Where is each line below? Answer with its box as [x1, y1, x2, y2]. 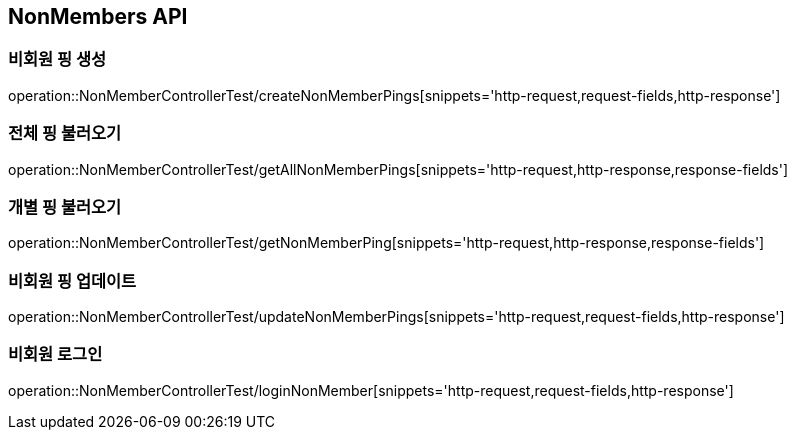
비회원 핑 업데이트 [8, 270, 137, 291]
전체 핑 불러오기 [8, 123, 122, 144]
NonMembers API [8, 4, 188, 29]
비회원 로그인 [8, 344, 103, 365]
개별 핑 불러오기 [8, 196, 122, 217]
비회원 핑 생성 [8, 49, 107, 70]
